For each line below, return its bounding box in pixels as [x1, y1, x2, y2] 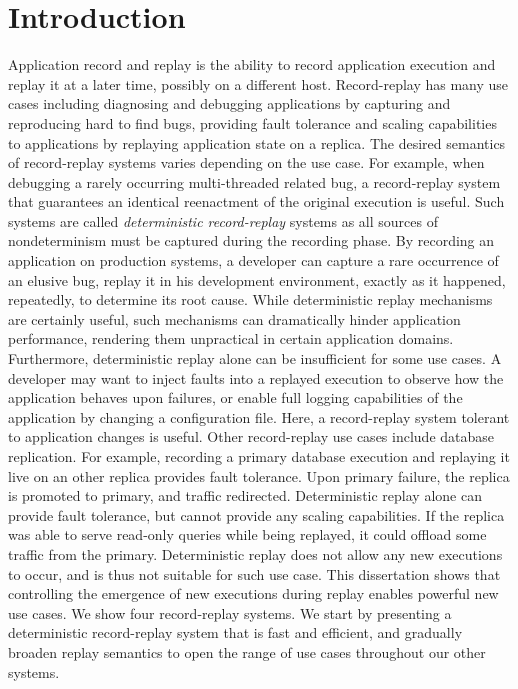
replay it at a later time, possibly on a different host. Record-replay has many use [8, 73, 509, 94]
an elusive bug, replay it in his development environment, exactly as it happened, [8, 269, 506, 290]
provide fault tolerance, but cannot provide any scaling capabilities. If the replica [8, 504, 505, 525]
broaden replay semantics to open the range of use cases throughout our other [8, 641, 486, 662]
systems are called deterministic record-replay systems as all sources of [8, 210, 438, 231]
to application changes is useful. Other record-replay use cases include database [8, 426, 495, 447]
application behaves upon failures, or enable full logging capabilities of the [8, 387, 463, 408]
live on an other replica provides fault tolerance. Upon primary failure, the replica [8, 465, 510, 486]
